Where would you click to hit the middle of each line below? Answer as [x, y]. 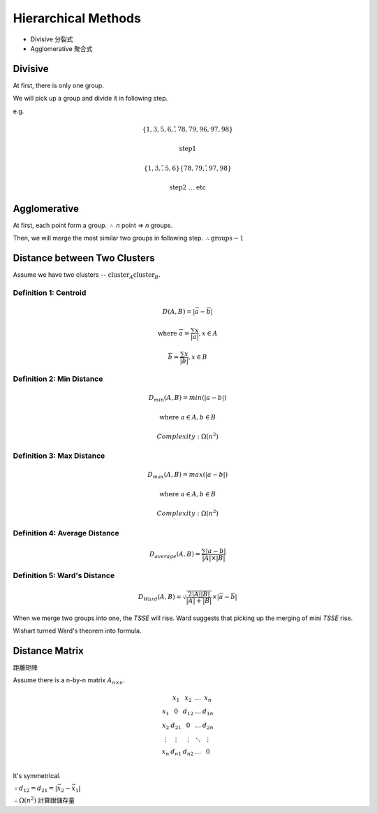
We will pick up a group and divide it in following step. [90, 99]
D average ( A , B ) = [175, 554]
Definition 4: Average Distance [66, 533]
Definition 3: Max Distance [59, 456]
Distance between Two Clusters [84, 258]
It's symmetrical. [37, 776]
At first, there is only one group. [59, 85]
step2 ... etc [187, 187]
